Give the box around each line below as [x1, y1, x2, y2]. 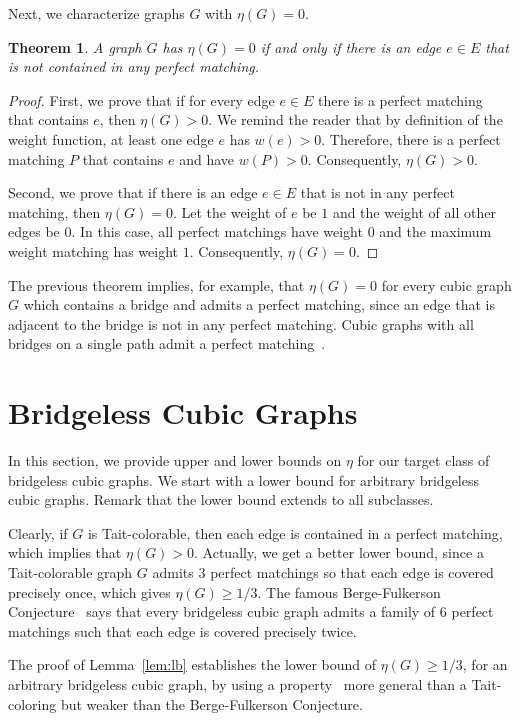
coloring [8, 693, 57, 714]
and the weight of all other [332, 201, 496, 222]
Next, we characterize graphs [8, 3, 185, 23]
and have [179, 148, 235, 169]
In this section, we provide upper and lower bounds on [8, 450, 342, 471]
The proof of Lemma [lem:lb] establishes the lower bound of [8, 654, 377, 675]
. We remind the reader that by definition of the [208, 109, 503, 130]
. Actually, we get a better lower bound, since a [194, 542, 484, 563]
